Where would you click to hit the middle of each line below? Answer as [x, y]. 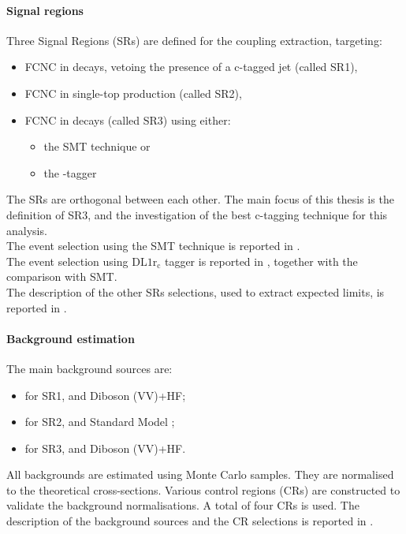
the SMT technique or [97, 146]
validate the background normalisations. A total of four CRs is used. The [183, 505]
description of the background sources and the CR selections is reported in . [190, 521]
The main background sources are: [89, 368]
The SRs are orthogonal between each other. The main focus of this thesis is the [200, 199]
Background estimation [71, 338]
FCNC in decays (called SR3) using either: [128, 119]
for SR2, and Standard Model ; [100, 422]
